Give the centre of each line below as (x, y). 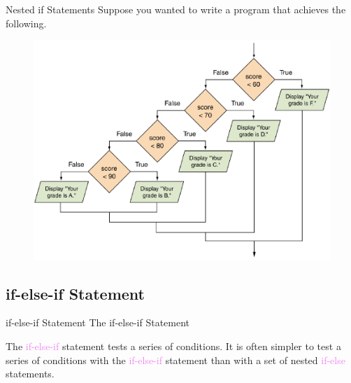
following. (26, 23)
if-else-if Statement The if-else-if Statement (98, 322)
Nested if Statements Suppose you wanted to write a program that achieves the (176, 9)
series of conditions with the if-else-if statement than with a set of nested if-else (175, 360)
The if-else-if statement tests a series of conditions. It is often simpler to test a (173, 346)
